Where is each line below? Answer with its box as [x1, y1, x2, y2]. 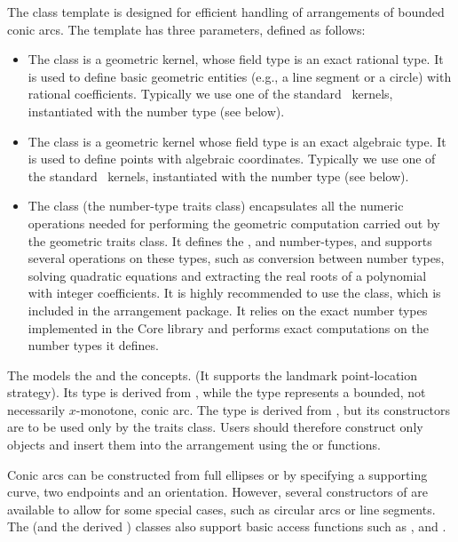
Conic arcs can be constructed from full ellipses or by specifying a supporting [7, 465, 428, 483]
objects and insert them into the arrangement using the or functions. [7, 435, 381, 454]
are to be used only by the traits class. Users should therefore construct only [7, 418, 423, 436]
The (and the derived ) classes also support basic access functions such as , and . [7, 517, 446, 536]
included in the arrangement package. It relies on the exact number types [28, 300, 428, 319]
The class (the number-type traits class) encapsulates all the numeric [28, 196, 404, 215]
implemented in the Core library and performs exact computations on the [28, 318, 429, 337]
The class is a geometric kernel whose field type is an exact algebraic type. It [28, 132, 446, 150]
